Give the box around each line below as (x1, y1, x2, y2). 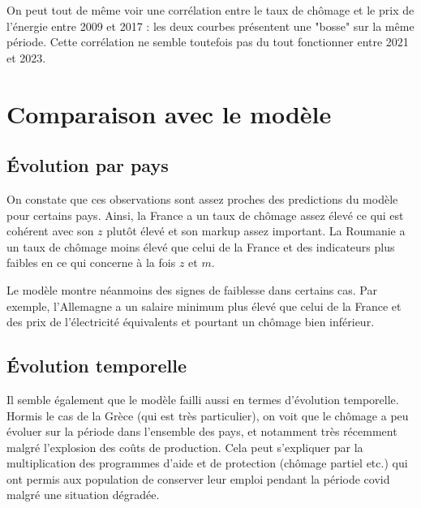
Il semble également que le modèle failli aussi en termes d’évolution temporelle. (6, 390, 399, 407)
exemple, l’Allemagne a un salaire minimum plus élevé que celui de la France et (6, 297, 402, 314)
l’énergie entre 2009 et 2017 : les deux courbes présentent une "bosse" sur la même (6, 17, 415, 34)
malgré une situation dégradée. (6, 486, 160, 503)
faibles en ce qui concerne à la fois (6, 254, 176, 271)
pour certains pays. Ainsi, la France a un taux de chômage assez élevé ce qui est (6, 206, 404, 223)
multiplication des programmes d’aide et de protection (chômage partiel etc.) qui (6, 454, 408, 471)
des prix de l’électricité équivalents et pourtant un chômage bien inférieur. (6, 313, 375, 330)
